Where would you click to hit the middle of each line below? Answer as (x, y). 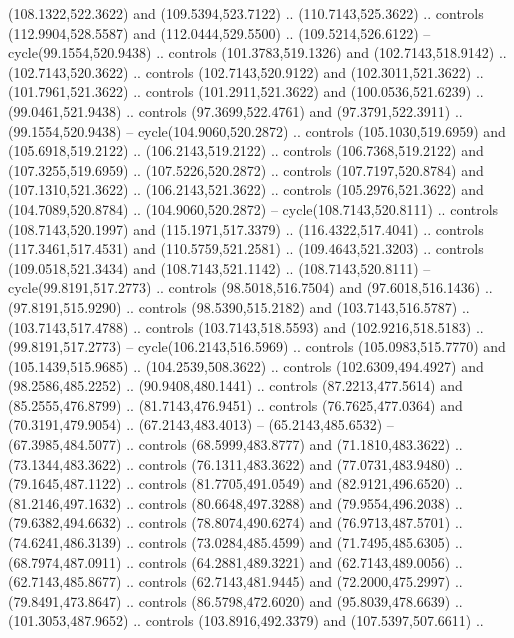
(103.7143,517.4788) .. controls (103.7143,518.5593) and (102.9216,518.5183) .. (246, 326)
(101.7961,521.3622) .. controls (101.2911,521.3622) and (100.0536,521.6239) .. (246, 91)
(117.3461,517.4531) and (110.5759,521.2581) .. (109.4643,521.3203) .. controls (246, 248)
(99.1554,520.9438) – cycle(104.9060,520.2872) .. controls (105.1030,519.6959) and (257, 130)
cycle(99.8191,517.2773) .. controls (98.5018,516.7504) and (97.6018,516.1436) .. (250, 287)
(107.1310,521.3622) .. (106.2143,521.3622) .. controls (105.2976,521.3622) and (246, 189)
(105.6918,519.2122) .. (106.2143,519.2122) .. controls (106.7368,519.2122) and (246, 150)
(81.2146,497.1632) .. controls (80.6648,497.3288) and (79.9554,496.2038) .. (235, 502)
